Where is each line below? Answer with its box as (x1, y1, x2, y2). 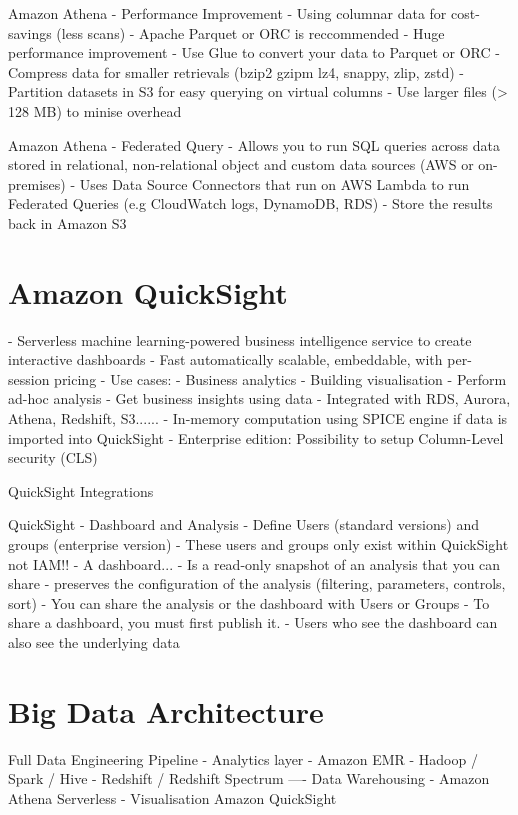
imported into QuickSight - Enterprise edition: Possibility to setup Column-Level (8, 427, 504, 448)
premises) (8, 173, 66, 194)
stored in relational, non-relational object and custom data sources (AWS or (8, 154, 474, 175)
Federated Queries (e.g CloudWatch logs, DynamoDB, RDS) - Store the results (8, 193, 493, 214)
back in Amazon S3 (8, 212, 127, 233)
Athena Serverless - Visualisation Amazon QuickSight (8, 787, 337, 808)
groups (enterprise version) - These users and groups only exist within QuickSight (8, 534, 509, 554)
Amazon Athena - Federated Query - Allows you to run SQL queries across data (8, 134, 501, 155)
